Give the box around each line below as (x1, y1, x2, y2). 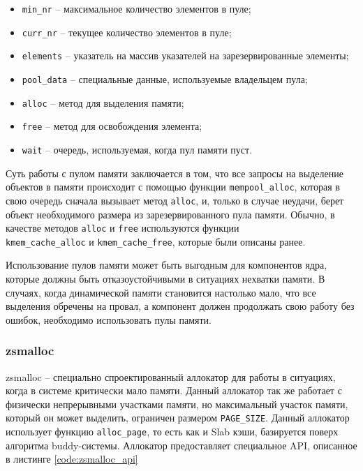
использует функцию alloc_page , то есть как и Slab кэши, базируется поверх (6, 424, 339, 439)
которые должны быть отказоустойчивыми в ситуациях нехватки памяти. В (6, 271, 325, 285)
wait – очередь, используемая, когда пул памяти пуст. (22, 142, 253, 156)
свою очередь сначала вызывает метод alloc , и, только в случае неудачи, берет (6, 193, 344, 207)
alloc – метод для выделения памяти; (22, 95, 184, 110)
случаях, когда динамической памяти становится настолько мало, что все (6, 285, 316, 299)
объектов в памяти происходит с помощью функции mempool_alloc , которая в (6, 179, 340, 194)
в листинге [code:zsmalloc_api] (6, 451, 138, 466)
